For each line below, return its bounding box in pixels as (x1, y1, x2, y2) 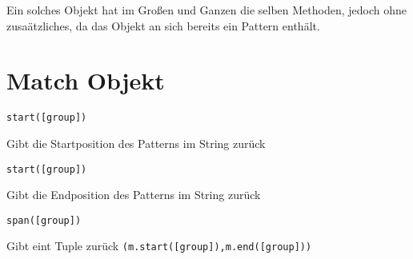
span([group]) (6, 214, 82, 226)
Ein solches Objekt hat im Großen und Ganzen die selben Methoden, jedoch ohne (6, 2, 407, 18)
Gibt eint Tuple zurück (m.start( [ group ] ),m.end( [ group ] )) (6, 237, 312, 254)
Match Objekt (6, 64, 165, 97)
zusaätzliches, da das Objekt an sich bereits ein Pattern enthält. (6, 17, 320, 34)
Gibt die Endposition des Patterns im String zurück (6, 186, 261, 203)
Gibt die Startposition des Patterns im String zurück (6, 134, 266, 151)
